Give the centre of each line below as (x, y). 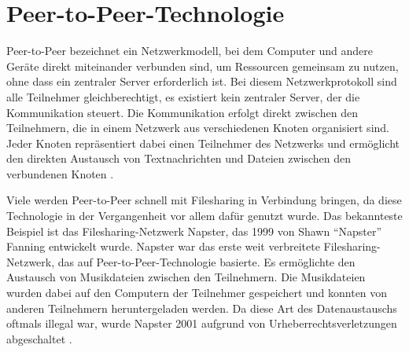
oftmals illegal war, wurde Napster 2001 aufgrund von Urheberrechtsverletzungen (202, 323)
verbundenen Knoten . (60, 173)
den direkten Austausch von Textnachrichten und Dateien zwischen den (179, 158)
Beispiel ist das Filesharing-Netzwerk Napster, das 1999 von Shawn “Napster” (194, 231)
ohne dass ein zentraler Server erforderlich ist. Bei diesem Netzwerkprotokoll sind (202, 81)
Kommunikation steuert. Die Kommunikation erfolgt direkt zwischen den (182, 112)
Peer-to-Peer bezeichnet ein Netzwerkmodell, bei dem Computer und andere (190, 51)
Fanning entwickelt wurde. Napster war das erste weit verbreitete (163, 246)
